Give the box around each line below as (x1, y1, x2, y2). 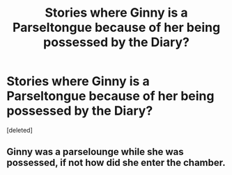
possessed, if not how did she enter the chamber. (6, 157, 226, 169)
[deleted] (6, 126, 33, 134)
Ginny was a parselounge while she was (6, 146, 184, 158)
